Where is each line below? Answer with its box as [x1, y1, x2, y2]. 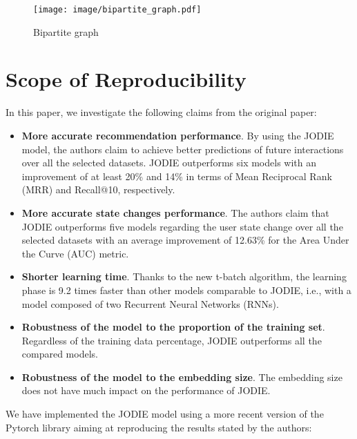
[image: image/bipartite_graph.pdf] [33, 5, 202, 14]
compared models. [21, 347, 98, 361]
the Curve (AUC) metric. [21, 246, 129, 260]
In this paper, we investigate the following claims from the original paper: [6, 105, 317, 119]
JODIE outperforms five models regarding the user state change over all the [21, 219, 343, 233]
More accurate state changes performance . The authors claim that [21, 205, 329, 219]
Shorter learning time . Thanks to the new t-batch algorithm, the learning [21, 269, 347, 284]
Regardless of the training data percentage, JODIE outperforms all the [21, 333, 322, 347]
